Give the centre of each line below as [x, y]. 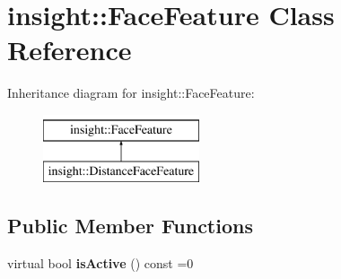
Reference [70, 50]
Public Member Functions [130, 226]
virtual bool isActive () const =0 [101, 263]
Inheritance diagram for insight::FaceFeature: [131, 93]
